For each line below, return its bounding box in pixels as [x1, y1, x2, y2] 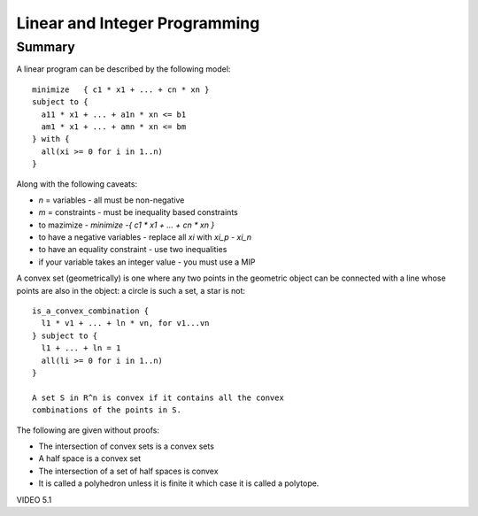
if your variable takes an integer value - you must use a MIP [38, 257, 256, 267]
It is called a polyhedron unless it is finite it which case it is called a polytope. [38, 478, 320, 489]
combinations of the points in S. [32, 405, 181, 415]
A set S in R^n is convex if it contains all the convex [32, 392, 285, 403]
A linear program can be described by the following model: [16, 64, 231, 74]
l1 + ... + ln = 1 [41, 343, 121, 353]
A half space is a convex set [38, 453, 142, 464]
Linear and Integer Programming [16, 13, 260, 33]
